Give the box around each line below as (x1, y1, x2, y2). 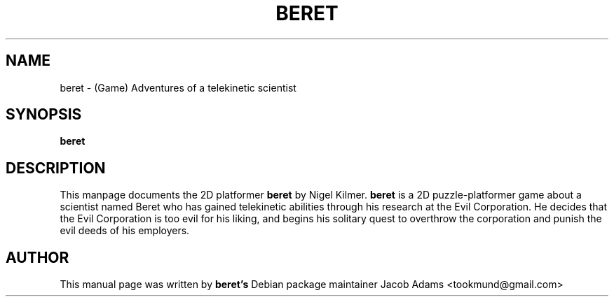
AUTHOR (6, 248, 69, 266)
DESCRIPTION (6, 159, 106, 177)
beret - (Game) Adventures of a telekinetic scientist (60, 81, 296, 94)
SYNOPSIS (6, 106, 82, 124)
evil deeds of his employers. (60, 224, 190, 237)
